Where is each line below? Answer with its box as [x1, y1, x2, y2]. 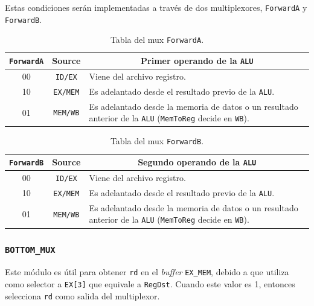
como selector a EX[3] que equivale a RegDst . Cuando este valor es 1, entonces [5, 278, 295, 290]
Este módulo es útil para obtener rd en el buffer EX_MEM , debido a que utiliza [5, 266, 289, 278]
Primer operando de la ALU [141, 54, 254, 66]
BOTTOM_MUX [5, 245, 56, 255]
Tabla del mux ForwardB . [110, 135, 204, 147]
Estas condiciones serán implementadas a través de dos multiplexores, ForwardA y [5, 1, 307, 13]
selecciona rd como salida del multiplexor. [5, 289, 160, 302]
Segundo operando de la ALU [138, 156, 257, 168]
